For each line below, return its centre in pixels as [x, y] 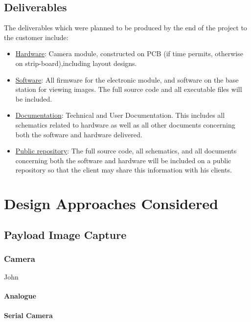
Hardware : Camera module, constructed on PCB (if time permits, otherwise [129, 54]
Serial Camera [28, 315]
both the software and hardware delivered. [79, 134]
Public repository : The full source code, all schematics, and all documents [126, 151]
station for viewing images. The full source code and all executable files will [129, 89]
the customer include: [36, 37]
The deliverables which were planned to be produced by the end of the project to [125, 28]
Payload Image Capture [65, 234]
